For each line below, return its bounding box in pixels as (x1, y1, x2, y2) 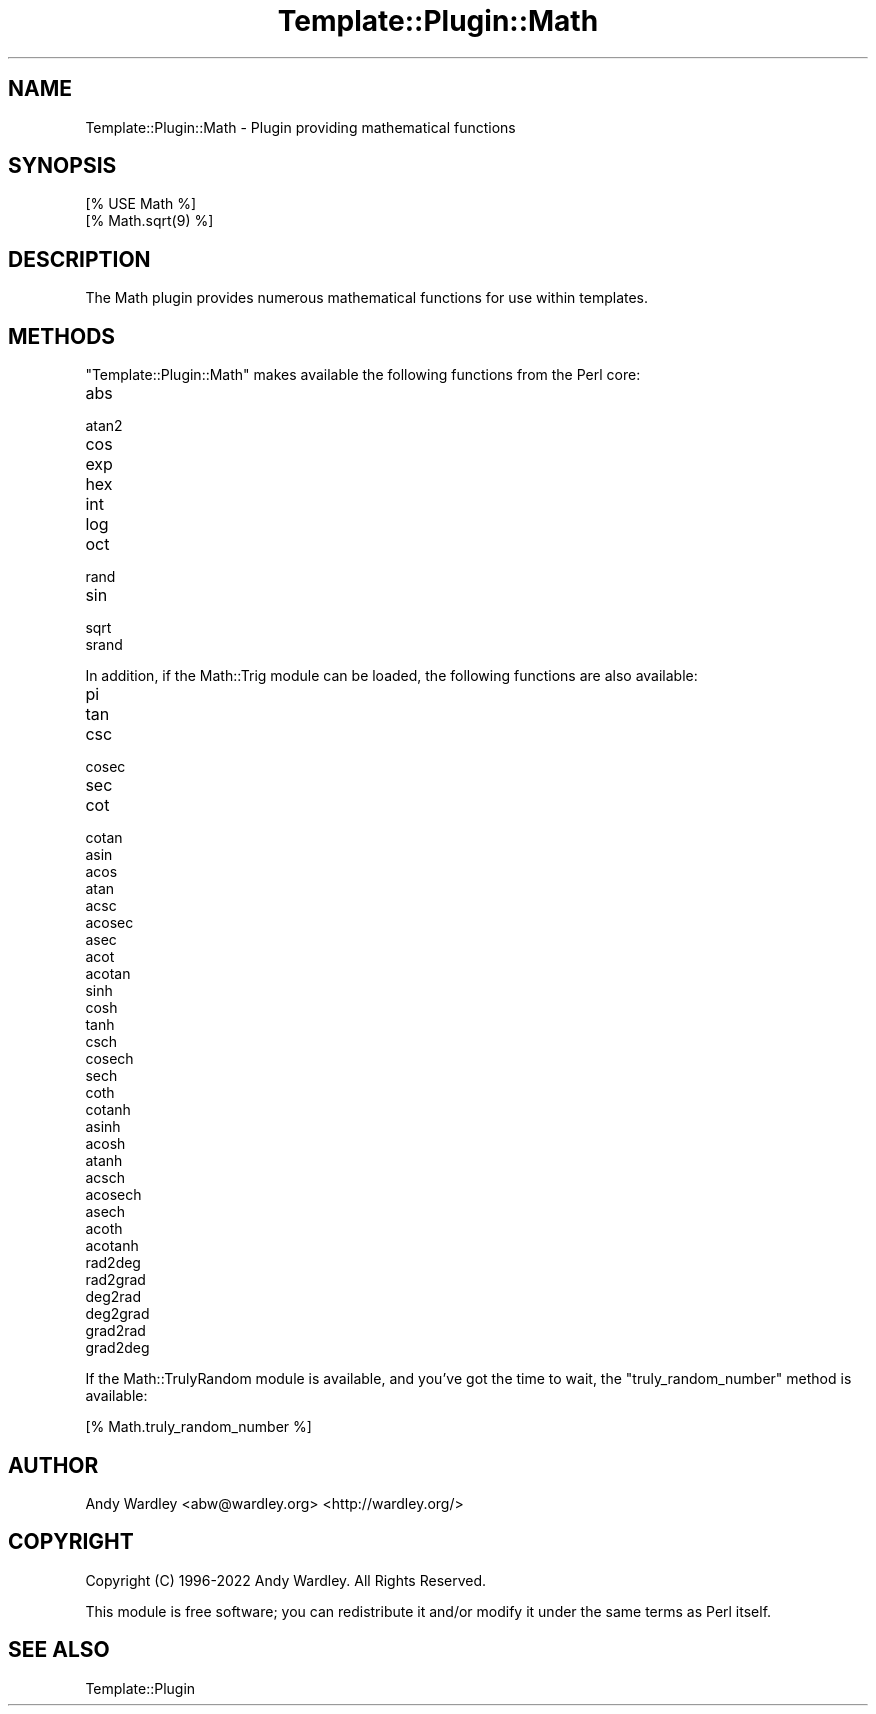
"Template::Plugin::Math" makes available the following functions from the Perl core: (85, 366, 641, 384)
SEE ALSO (8, 1637, 110, 1663)
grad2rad (85, 1322, 146, 1340)
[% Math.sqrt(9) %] (85, 212, 214, 230)
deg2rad (85, 1288, 141, 1306)
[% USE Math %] (85, 195, 197, 213)
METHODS (8, 323, 116, 349)
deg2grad (85, 1305, 150, 1323)
